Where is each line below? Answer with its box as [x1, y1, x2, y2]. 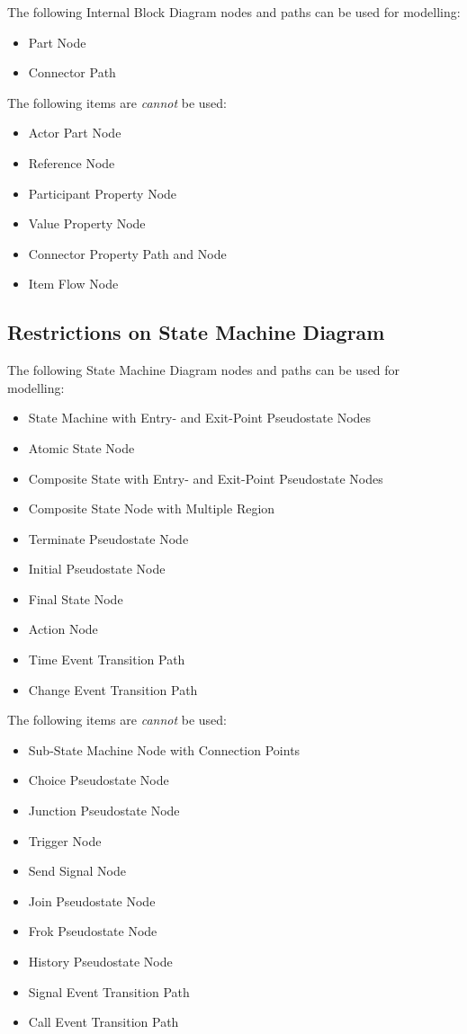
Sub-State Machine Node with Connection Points [28, 740, 301, 759]
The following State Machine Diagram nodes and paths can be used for [7, 361, 400, 379]
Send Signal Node [28, 861, 126, 880]
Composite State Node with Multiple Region [28, 499, 275, 518]
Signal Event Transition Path [28, 982, 190, 1001]
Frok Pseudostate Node [28, 922, 157, 940]
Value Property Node [28, 214, 146, 233]
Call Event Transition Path [28, 1012, 179, 1031]
